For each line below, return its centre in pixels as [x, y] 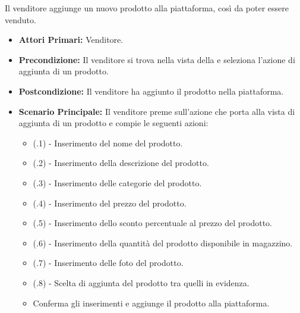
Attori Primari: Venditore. [71, 40]
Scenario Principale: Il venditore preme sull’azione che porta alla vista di [157, 111]
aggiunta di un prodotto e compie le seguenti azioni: [113, 123]
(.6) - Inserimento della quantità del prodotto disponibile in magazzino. [163, 242]
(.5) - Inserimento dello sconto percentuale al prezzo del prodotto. [152, 223]
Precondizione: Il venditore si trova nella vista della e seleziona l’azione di [157, 59]
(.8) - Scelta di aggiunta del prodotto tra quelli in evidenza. [141, 282]
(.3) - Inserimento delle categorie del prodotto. [117, 182]
